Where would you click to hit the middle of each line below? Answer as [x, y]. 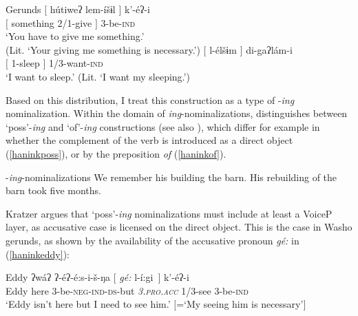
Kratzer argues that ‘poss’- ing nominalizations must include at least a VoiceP [169, 213]
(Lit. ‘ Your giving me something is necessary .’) [103, 49]
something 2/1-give [52, 22]
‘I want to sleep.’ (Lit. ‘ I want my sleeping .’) [98, 76]
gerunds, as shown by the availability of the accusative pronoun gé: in [152, 240]
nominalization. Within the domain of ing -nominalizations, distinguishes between [177, 113]
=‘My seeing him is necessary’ [240, 304]
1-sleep [25, 63]
